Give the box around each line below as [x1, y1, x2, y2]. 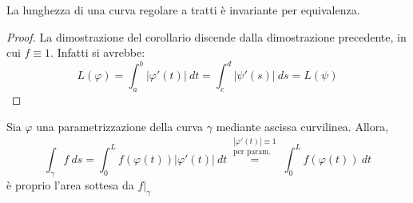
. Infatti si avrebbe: [50, 44, 145, 61]
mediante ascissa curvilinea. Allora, [216, 117, 389, 134]
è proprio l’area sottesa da [6, 176, 134, 193]
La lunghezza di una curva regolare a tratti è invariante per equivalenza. [6, 2, 360, 18]
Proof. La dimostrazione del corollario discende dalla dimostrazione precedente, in [6, 28, 407, 45]
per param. [233, 148, 271, 157]
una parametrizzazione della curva [36, 117, 204, 134]
